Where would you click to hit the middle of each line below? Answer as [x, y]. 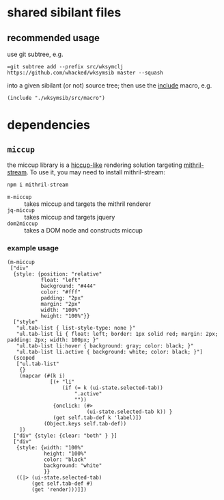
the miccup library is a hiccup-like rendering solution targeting [95, 165]
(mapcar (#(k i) [43, 376]
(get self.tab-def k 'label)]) [97, 418]
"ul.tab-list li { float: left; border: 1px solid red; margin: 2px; [117, 334]
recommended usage [54, 38]
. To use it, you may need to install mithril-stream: [96, 172]
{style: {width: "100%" [50, 448]
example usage [33, 248]
